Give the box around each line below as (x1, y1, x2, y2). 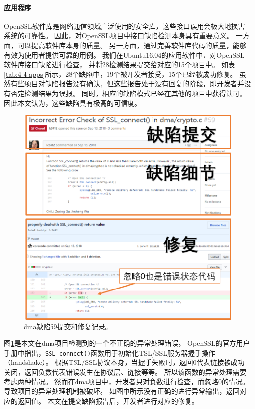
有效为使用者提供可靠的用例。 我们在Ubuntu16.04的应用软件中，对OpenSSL (4, 49, 245, 60)
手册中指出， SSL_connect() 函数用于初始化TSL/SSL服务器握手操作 (4, 347, 216, 358)
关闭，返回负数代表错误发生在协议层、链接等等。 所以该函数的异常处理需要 (4, 366, 247, 377)
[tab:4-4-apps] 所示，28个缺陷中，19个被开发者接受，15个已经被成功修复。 (4, 69, 237, 79)
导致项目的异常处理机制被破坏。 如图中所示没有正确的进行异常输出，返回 (4, 386, 240, 396)
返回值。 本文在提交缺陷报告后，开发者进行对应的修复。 (17, 395, 199, 406)
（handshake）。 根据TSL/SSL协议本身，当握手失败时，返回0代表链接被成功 (4, 357, 245, 367)
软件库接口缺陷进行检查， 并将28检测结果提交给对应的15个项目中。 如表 (4, 59, 235, 70)
